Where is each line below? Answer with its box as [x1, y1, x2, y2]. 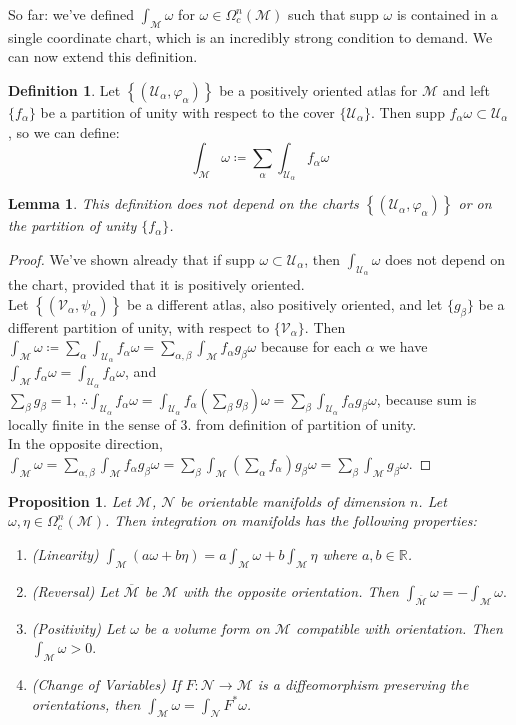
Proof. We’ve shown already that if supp [8, 248, 255, 269]
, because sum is [376, 388, 477, 409]
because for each [260, 336, 361, 357]
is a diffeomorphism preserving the [257, 673, 469, 694]
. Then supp [370, 101, 445, 122]
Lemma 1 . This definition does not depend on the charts [8, 193, 359, 214]
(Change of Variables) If [31, 673, 181, 694]
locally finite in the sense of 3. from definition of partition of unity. [8, 413, 417, 434]
